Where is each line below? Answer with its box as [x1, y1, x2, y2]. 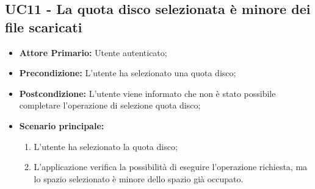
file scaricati [5, 17, 82, 36]
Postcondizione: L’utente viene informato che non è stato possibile [19, 87, 276, 99]
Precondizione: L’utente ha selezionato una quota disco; [19, 66, 236, 79]
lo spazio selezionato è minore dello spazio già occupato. [34, 172, 244, 185]
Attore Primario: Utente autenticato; [19, 46, 167, 59]
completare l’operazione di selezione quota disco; [19, 99, 201, 112]
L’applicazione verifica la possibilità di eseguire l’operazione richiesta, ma [34, 160, 308, 173]
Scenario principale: [19, 119, 104, 132]
